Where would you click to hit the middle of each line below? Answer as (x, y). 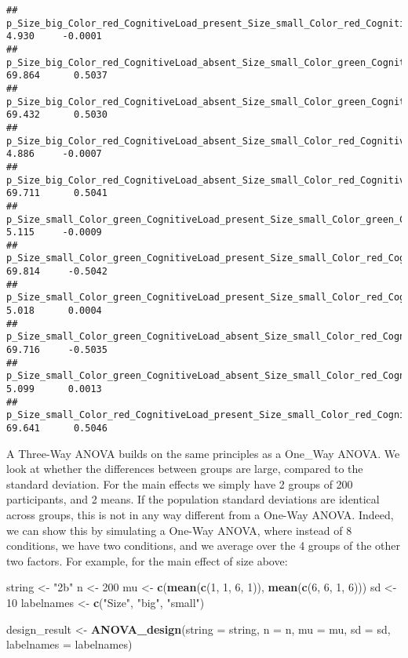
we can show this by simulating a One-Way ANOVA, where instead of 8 (179, 530)
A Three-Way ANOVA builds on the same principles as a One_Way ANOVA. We (203, 453)
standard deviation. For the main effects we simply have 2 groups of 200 (180, 484)
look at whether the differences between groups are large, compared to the (185, 469)
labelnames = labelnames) (69, 644)
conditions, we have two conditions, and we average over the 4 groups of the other (204, 545)
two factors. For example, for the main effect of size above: (147, 560)
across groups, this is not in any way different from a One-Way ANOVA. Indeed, (200, 515)
